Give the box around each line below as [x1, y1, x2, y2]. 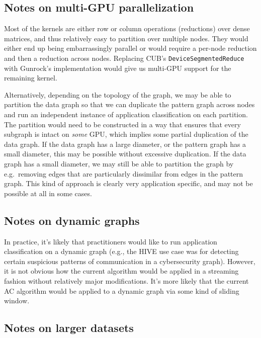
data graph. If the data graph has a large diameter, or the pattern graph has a [4, 138, 246, 149]
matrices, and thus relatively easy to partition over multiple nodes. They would [4, 33, 248, 43]
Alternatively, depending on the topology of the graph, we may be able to [4, 89, 231, 100]
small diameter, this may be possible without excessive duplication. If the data [4, 148, 246, 159]
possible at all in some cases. [4, 188, 92, 198]
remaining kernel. [4, 72, 57, 83]
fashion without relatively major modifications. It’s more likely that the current [4, 275, 249, 286]
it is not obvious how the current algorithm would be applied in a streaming [4, 266, 239, 276]
